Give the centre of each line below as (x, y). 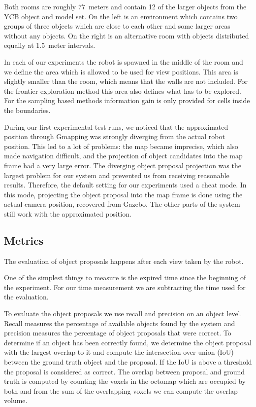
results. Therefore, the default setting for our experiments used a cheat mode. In (125, 185)
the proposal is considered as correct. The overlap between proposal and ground (125, 371)
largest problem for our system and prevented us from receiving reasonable (117, 175)
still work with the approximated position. (68, 213)
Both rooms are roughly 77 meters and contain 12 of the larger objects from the (125, 6)
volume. (16, 400)
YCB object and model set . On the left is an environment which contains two (121, 16)
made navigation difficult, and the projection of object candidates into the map (123, 156)
